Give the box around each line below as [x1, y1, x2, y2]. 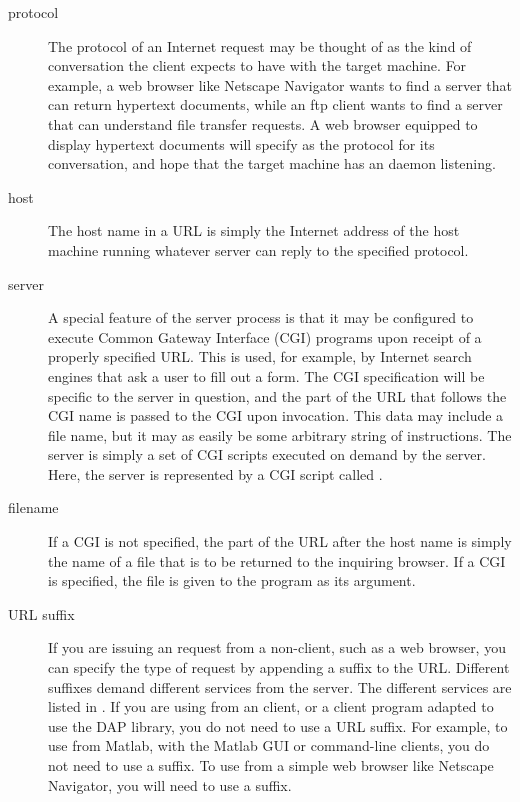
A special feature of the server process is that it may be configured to [48, 307, 474, 328]
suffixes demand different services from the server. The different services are [48, 676, 512, 697]
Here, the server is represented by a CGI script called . [48, 463, 383, 484]
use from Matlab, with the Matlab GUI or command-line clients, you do [48, 735, 490, 756]
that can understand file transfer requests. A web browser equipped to [48, 113, 478, 134]
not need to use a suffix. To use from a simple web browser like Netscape [48, 755, 494, 775]
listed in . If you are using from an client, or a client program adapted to [48, 696, 494, 717]
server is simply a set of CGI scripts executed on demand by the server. [48, 444, 486, 465]
